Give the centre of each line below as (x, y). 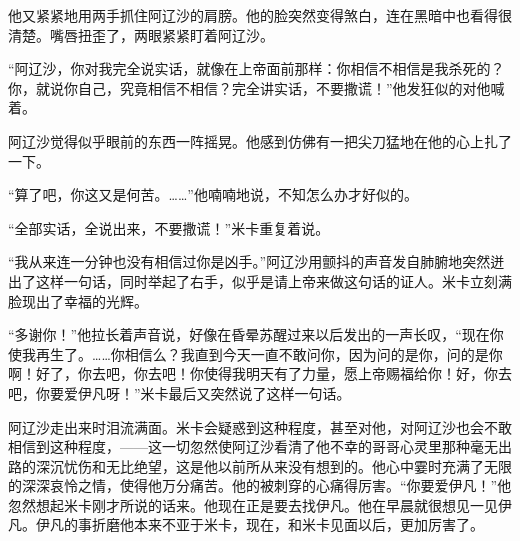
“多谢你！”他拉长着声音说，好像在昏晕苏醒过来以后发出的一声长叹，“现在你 (256, 334)
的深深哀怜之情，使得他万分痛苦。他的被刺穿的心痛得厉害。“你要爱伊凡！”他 (260, 485)
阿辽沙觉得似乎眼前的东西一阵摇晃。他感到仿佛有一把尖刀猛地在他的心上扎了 (260, 140)
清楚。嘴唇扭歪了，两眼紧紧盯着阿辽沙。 (141, 34)
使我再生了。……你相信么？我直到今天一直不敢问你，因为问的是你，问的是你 (255, 353)
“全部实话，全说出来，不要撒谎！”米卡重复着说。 (169, 227)
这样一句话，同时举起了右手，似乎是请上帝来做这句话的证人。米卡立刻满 (273, 280)
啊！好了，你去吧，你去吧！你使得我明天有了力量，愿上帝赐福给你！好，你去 (260, 373)
